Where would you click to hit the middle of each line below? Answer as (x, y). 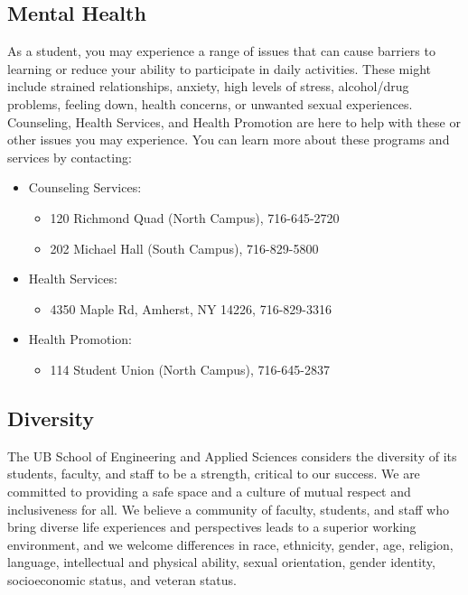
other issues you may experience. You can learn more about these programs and (229, 139)
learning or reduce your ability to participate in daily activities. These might (219, 68)
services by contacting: (70, 157)
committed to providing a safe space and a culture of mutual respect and (209, 491)
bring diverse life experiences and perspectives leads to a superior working (212, 527)
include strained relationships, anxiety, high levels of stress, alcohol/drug (208, 86)
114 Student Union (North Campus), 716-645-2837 (190, 369)
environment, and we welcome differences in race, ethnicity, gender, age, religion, (230, 544)
